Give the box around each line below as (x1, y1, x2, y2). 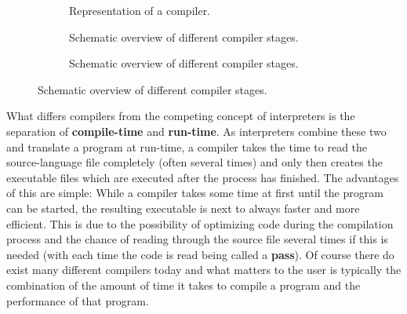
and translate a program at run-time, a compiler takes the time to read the (6, 138, 368, 155)
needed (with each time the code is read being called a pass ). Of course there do (6, 246, 394, 262)
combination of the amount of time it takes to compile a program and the (6, 276, 361, 293)
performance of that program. (6, 292, 149, 309)
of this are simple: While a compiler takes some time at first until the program (6, 184, 383, 201)
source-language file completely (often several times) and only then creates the (6, 154, 383, 170)
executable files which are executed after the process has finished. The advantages (6, 169, 399, 185)
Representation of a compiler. (69, 2, 211, 18)
